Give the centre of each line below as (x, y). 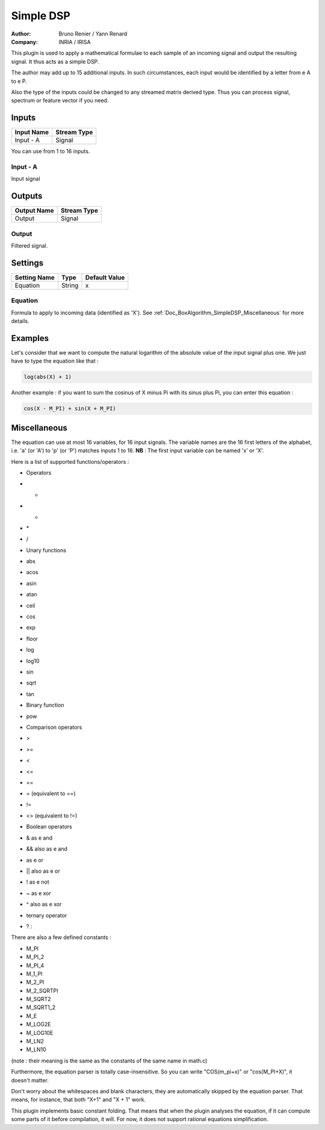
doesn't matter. (30, 1080)
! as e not (38, 882)
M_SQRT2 (39, 999)
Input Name (32, 133)
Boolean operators (49, 827)
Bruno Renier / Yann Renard (93, 34)
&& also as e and (47, 849)
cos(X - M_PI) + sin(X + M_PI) (70, 409)
